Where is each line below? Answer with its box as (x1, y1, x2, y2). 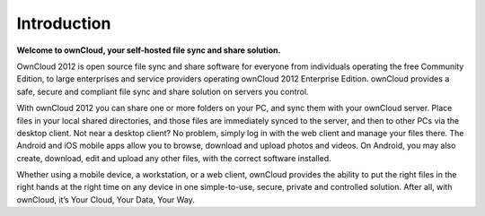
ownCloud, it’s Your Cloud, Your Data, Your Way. (16, 194, 195, 205)
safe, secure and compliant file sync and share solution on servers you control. (16, 86, 309, 97)
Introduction (16, 13, 111, 33)
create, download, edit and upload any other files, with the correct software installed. (16, 152, 331, 163)
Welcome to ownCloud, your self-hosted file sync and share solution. (16, 45, 281, 56)
